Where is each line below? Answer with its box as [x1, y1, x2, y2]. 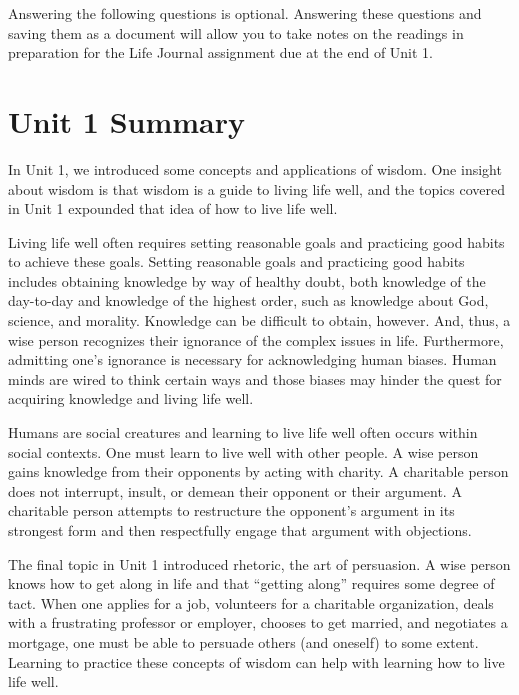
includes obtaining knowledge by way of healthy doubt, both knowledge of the [8, 270, 486, 291]
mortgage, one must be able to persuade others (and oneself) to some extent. [8, 631, 479, 652]
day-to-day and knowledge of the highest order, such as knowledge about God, [8, 290, 489, 311]
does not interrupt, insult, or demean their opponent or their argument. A [8, 480, 462, 501]
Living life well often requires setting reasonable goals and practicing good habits [8, 231, 505, 252]
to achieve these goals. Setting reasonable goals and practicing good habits [8, 251, 465, 272]
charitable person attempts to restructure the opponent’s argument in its [8, 500, 455, 521]
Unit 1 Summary [8, 100, 246, 141]
